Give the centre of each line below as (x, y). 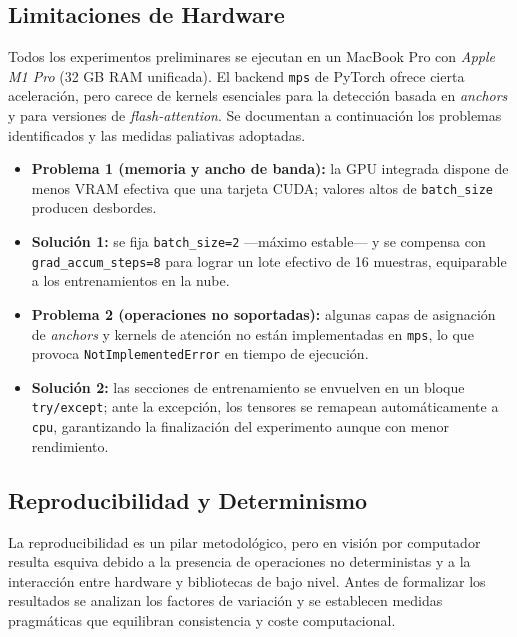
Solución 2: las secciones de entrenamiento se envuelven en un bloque (248, 386)
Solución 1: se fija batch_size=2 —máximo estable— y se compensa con (258, 241)
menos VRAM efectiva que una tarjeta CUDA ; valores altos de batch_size (262, 187)
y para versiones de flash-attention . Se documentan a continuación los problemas (255, 115)
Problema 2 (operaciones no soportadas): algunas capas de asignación (263, 313)
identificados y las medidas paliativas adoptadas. (157, 134)
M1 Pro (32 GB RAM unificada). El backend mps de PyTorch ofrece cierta (236, 75)
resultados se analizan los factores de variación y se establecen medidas (225, 600)
